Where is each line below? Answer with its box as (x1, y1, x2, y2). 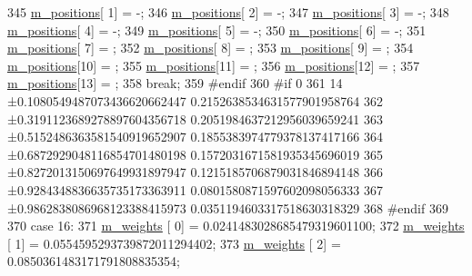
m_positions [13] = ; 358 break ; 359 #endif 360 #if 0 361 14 (7, 74, 343, 93)
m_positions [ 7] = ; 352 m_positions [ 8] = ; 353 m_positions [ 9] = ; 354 (7, 38, 414, 57)
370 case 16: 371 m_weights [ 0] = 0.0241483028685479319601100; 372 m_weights (7, 216, 465, 235)
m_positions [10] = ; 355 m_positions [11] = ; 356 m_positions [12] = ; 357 (7, 55, 420, 74)
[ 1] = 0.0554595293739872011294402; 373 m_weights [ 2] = (7, 233, 341, 252)
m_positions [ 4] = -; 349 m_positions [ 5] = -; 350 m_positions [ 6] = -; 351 (7, 20, 427, 39)
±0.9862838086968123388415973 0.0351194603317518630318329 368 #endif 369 (7, 198, 448, 217)
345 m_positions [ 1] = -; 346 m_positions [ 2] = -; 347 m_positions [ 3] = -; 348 (7, 3, 449, 21)
